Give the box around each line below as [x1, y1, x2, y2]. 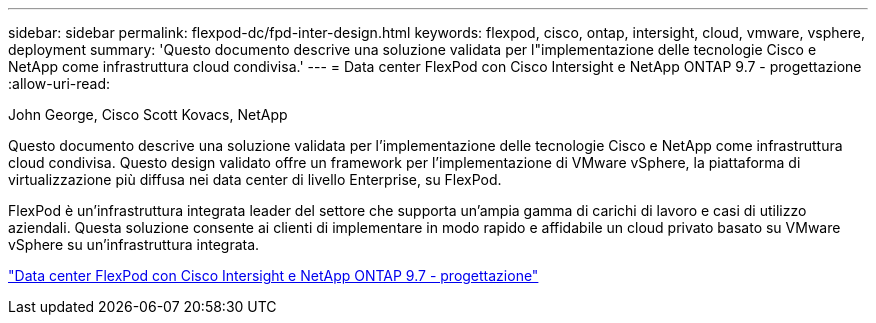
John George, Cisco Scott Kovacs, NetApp [8, 106, 288, 123]
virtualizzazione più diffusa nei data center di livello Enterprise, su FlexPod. [8, 171, 502, 188]
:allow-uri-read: [8, 75, 111, 92]
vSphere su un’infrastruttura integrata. [8, 236, 260, 253]
